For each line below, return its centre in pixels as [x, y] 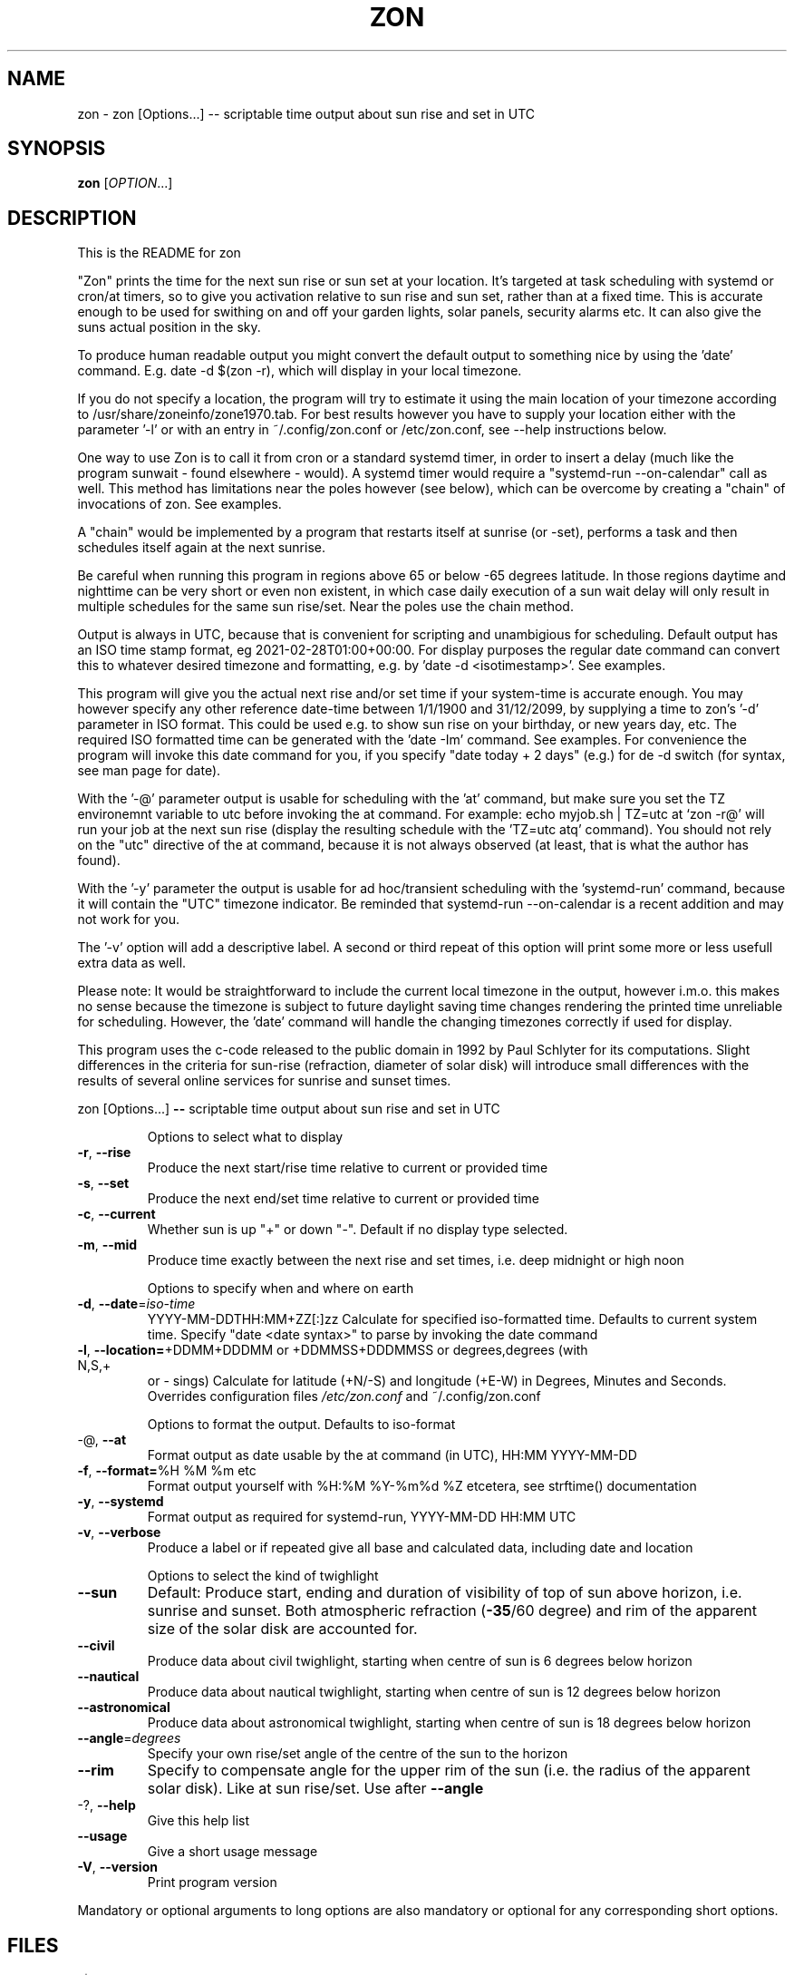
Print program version [212, 1883]
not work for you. [128, 919]
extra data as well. [132, 963]
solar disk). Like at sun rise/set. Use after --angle [315, 1789]
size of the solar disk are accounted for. [282, 1629]
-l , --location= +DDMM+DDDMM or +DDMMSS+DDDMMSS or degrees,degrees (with [333, 1350]
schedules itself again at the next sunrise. [201, 548]
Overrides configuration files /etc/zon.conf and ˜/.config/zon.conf [344, 1396]
